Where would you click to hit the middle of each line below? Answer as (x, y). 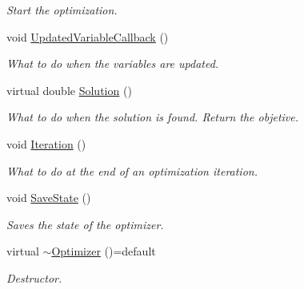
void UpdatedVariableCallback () (88, 36)
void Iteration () (46, 143)
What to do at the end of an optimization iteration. (132, 170)
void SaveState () (49, 198)
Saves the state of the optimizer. (85, 224)
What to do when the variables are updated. (113, 63)
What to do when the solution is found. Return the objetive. (153, 117)
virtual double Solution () (69, 90)
